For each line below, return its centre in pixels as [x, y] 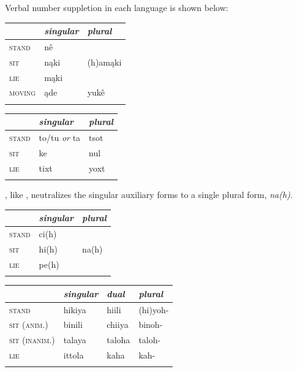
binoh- [151, 325]
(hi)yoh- [154, 309]
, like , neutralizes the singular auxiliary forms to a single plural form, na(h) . [149, 195]
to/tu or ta [60, 138]
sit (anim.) [29, 325]
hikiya [75, 309]
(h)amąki [104, 62]
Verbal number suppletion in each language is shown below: [117, 7]
